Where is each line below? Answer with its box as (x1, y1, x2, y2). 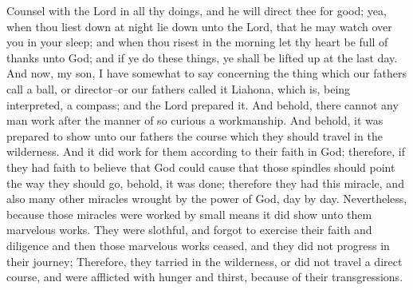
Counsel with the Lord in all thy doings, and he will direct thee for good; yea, (6, 2, 387, 18)
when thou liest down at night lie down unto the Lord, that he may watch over (6, 18, 392, 34)
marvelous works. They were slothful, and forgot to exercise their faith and (6, 221, 372, 238)
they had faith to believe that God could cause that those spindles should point (6, 158, 395, 175)
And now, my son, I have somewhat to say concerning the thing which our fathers (6, 65, 407, 81)
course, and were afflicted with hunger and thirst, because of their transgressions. (6, 268, 403, 285)
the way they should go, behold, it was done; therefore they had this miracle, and (6, 174, 404, 191)
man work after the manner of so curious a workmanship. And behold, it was (6, 112, 383, 129)
